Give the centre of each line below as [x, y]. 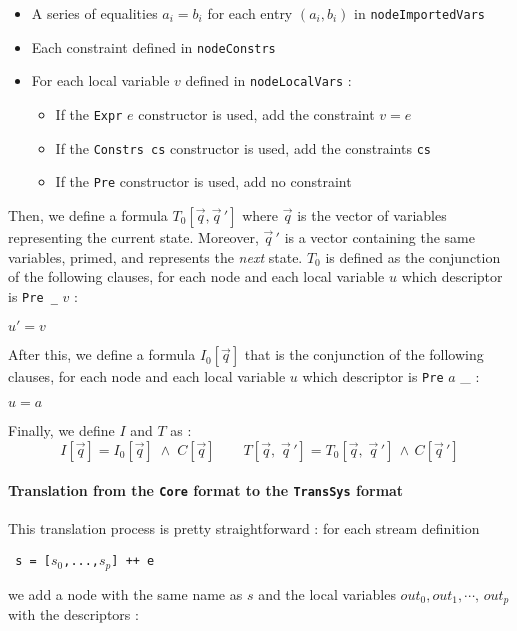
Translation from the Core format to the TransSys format [206, 490]
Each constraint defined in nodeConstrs [153, 46]
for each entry [250, 13]
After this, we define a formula [102, 354]
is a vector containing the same [379, 236]
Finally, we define [61, 430]
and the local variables [327, 593]
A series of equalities [94, 13]
